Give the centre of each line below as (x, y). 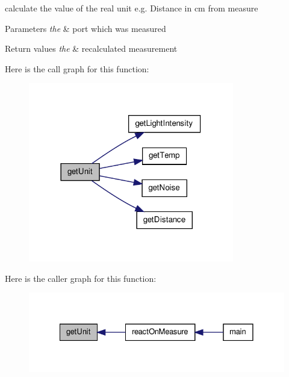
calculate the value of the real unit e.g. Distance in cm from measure (132, 8)
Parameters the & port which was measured (85, 28)
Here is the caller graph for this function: (81, 278)
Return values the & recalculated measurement (91, 48)
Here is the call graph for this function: (77, 68)
